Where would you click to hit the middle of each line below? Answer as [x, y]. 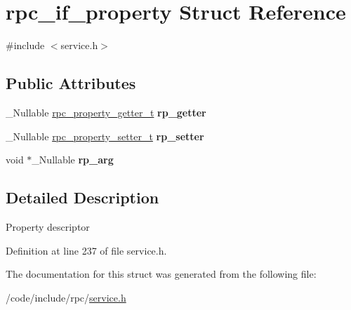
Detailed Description [82, 197]
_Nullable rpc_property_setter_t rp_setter [105, 136]
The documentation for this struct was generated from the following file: [161, 274]
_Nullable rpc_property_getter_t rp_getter [106, 112]
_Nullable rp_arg [73, 160]
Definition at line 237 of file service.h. [86, 250]
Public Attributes [71, 83]
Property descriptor [48, 226]
